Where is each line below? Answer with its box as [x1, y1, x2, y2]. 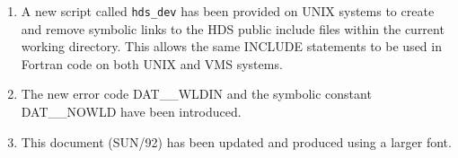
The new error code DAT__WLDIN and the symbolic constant [21, 84, 372, 103]
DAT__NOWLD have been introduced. [21, 102, 242, 121]
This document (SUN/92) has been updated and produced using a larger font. [21, 132, 452, 151]
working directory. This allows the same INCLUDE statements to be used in [21, 37, 442, 56]
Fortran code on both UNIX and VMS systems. [21, 54, 283, 73]
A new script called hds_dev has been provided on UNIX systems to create [21, 2, 435, 20]
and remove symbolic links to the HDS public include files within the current [21, 19, 445, 38]
